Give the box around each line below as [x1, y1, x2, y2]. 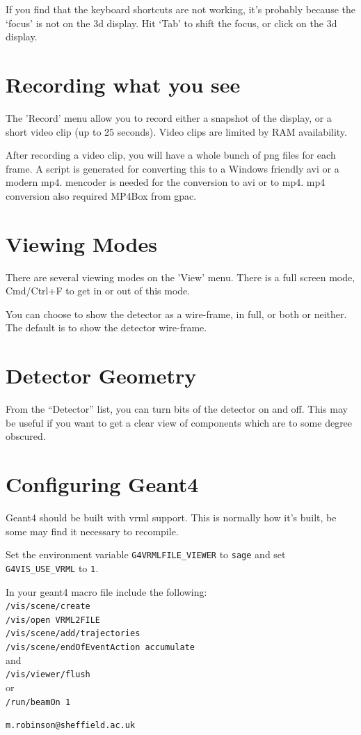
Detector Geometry [6, 361, 197, 390]
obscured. [6, 429, 46, 443]
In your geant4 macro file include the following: [6, 584, 207, 599]
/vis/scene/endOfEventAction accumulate [6, 642, 195, 653]
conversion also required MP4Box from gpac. [6, 188, 197, 203]
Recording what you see [6, 70, 241, 98]
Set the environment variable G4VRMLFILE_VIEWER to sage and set [6, 547, 286, 562]
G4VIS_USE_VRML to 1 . [6, 560, 99, 575]
